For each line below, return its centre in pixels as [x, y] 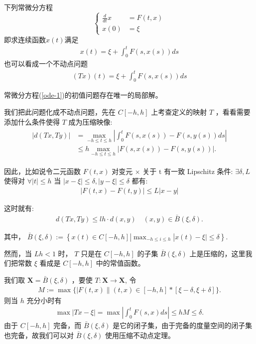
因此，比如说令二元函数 [42, 171]
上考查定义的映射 [179, 111]
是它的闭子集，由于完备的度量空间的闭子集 [183, 325]
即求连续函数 [25, 39]
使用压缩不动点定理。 [140, 335]
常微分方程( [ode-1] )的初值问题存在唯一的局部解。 [83, 95]
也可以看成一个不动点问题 [46, 64]
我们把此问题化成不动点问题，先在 [60, 111]
